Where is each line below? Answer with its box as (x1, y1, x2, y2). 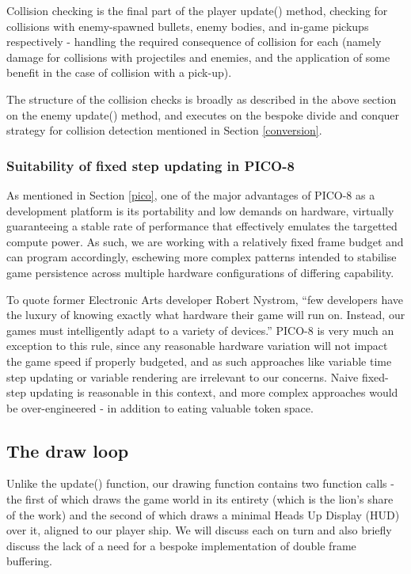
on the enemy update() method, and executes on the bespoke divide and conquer (6, 106, 400, 123)
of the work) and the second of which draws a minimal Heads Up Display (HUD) (6, 506, 400, 523)
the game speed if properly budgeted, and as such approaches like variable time (6, 352, 392, 369)
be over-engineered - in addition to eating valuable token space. (6, 399, 314, 416)
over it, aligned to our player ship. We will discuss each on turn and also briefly (6, 522, 392, 538)
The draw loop (6, 438, 129, 462)
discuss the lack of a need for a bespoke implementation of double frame (6, 537, 356, 553)
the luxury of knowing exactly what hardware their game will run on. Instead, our (6, 306, 405, 323)
